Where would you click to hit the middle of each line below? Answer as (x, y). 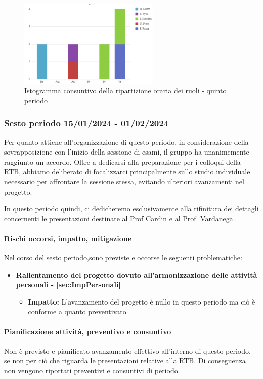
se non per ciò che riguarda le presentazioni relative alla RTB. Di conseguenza (125, 361)
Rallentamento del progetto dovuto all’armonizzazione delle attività (137, 274)
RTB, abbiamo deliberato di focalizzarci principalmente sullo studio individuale (127, 172)
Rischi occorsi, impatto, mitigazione (68, 238)
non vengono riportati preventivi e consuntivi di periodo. (92, 371)
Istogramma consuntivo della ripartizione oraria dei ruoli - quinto (125, 90)
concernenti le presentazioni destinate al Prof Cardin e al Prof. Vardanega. (120, 218)
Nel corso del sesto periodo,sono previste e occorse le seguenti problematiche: (123, 258)
